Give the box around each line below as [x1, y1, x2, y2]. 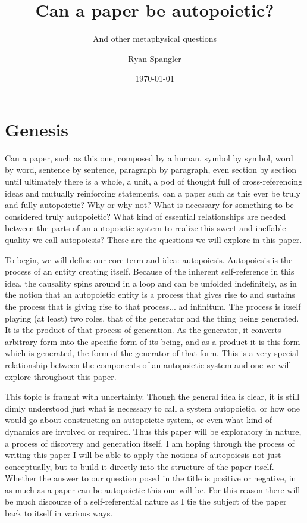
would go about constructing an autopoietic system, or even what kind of [5, 413, 272, 426]
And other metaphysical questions [93, 32, 217, 45]
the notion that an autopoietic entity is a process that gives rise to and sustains [5, 288, 295, 301]
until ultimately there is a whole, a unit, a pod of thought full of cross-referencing [5, 175, 303, 188]
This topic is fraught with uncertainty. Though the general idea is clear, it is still [5, 390, 300, 403]
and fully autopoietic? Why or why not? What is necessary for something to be [5, 198, 294, 211]
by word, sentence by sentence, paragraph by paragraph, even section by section [5, 163, 297, 176]
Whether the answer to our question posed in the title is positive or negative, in [5, 472, 296, 484]
